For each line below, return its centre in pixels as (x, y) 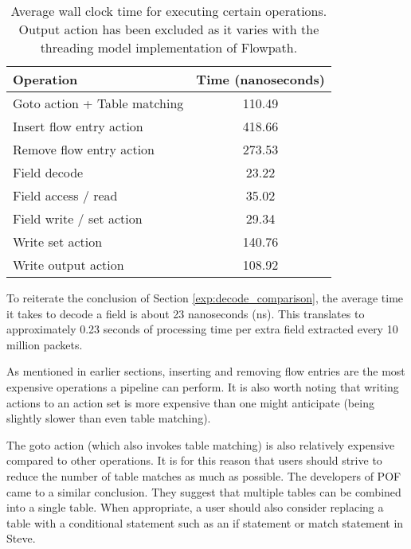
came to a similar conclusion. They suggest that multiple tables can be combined (204, 491)
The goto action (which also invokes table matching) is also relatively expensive (201, 444)
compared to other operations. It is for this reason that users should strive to (194, 460)
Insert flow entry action (78, 126)
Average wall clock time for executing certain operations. (169, 11)
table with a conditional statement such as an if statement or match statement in (205, 522)
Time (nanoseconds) (260, 79)
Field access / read (65, 195)
